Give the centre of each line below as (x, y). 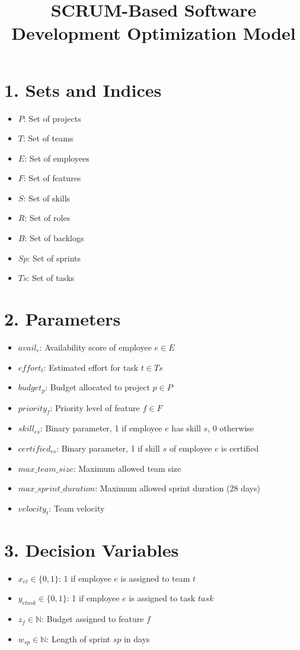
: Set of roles (47, 218)
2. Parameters (63, 319)
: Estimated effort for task (91, 367)
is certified (240, 448)
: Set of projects (52, 118)
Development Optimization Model (154, 33)
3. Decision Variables (92, 549)
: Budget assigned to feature (93, 619)
